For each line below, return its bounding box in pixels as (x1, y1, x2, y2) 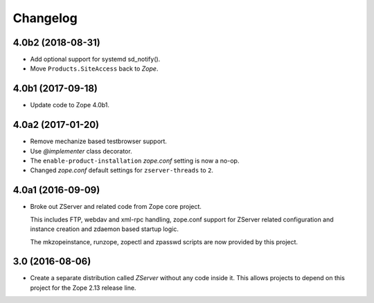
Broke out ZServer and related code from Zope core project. (30, 203, 202, 211)
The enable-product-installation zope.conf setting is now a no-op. (30, 156, 240, 165)
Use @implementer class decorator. (30, 147, 132, 155)
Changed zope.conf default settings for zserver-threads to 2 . (30, 166, 214, 174)
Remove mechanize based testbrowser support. (30, 137, 168, 145)
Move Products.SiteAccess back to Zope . (30, 64, 159, 73)
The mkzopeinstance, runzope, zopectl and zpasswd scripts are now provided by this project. (30, 237, 298, 246)
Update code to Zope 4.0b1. (30, 101, 110, 109)
